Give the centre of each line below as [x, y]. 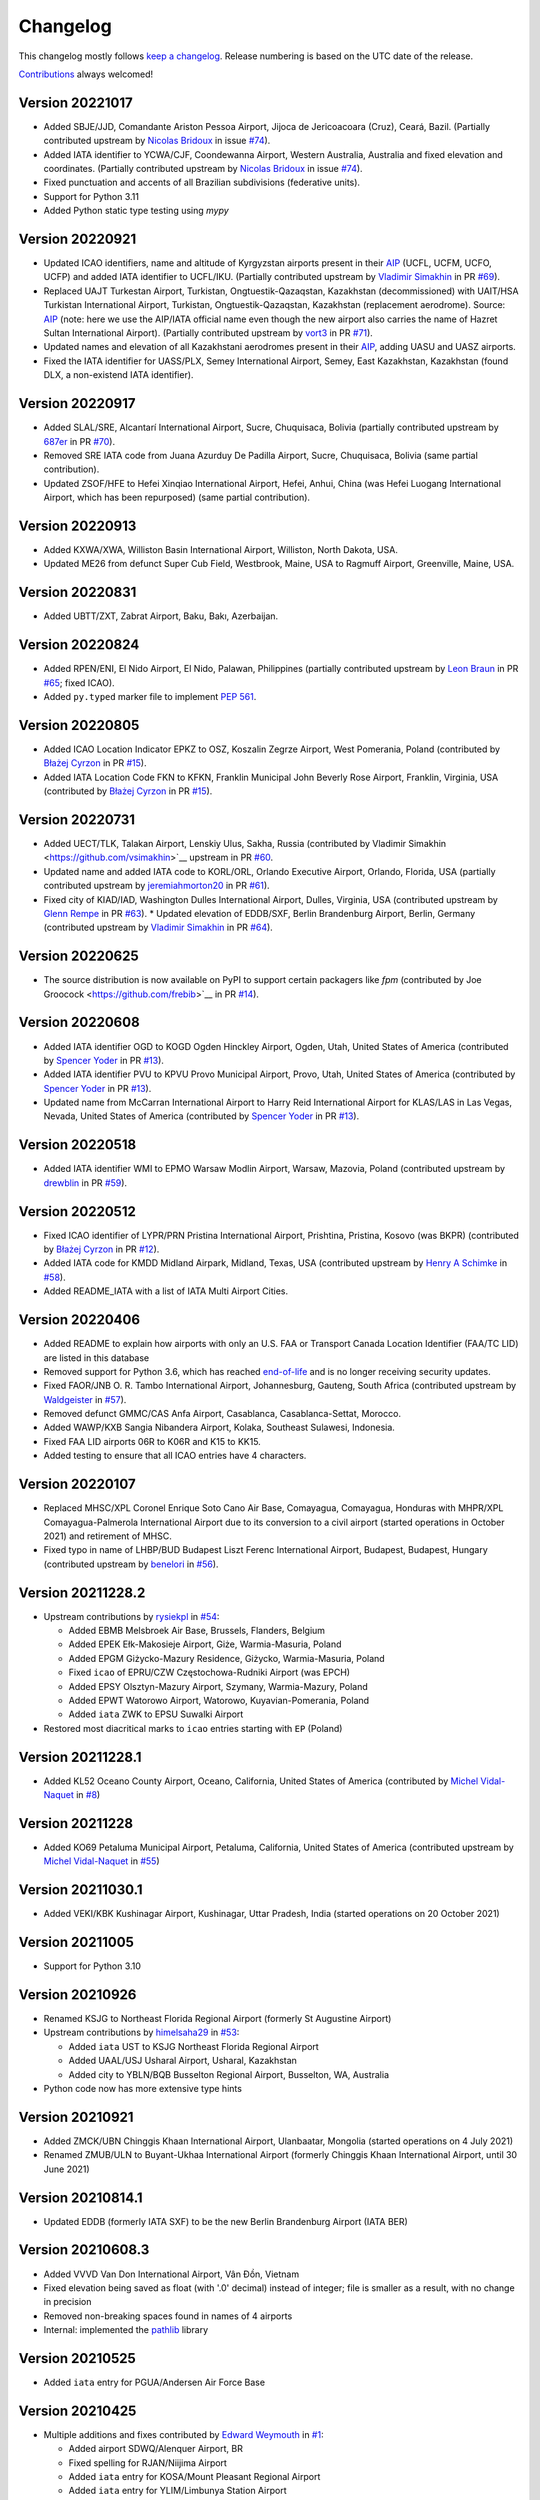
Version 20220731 [76, 819]
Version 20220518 [77, 1145]
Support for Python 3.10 [92, 1966]
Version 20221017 [76, 102]
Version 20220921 [77, 239]
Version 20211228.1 [80, 1756]
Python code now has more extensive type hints [142, 2089]
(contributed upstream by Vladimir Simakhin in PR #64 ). [158, 927]
